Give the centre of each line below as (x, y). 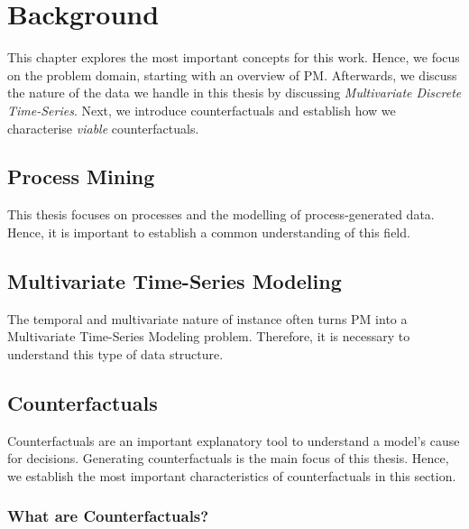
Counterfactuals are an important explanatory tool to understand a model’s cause (234, 440)
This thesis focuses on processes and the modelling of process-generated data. (221, 214)
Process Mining (81, 176)
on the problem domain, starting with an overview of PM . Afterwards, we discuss (232, 74)
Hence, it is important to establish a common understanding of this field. (209, 232)
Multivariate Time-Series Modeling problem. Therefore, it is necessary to (209, 336)
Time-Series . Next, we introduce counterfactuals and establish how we (202, 110)
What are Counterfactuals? (108, 516)
